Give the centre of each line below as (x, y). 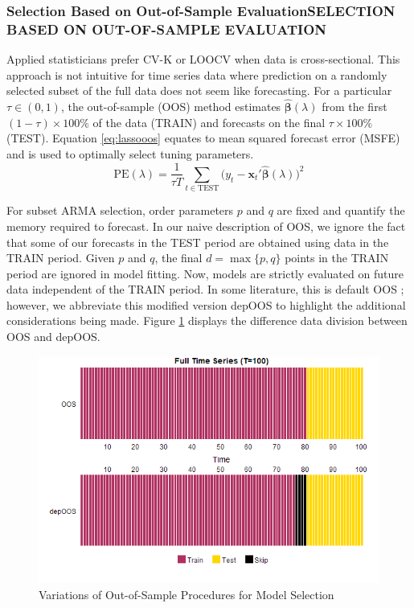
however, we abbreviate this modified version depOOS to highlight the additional (206, 304)
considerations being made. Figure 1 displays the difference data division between (207, 320)
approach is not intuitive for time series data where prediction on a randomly (197, 74)
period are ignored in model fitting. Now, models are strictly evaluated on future (205, 273)
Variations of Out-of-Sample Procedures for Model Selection (187, 594)
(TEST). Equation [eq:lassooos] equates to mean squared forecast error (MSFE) (203, 138)
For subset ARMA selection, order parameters (120, 210)
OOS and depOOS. (53, 337)
